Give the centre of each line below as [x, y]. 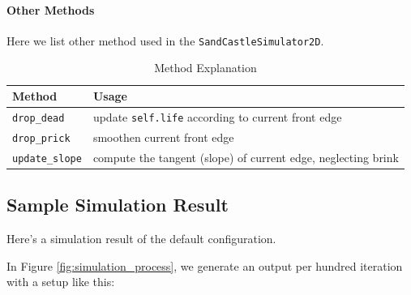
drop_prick [41, 138]
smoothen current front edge [163, 137]
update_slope [47, 158]
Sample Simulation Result [118, 205]
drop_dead [39, 118]
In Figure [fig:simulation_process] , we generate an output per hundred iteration [205, 265]
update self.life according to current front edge [217, 116]
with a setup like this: [61, 282]
